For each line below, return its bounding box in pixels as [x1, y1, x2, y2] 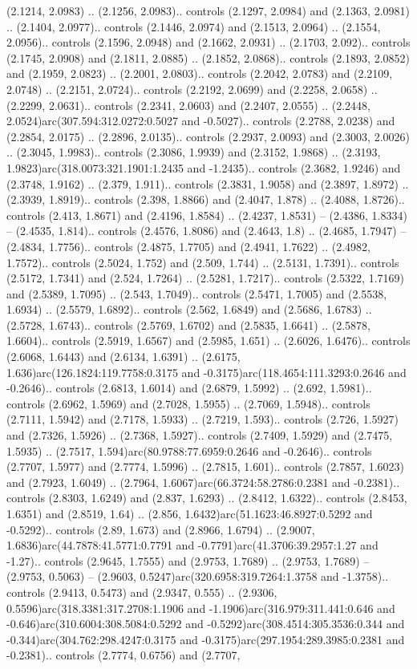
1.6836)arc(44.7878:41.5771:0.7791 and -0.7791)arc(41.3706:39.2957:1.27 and [6, 537, 379, 553]
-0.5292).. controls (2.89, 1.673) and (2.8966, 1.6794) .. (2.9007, [6, 521, 315, 537]
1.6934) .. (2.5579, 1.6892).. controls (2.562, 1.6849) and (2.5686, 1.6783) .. [6, 301, 372, 318]
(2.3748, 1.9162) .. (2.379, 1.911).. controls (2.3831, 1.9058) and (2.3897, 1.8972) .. [6, 175, 409, 192]
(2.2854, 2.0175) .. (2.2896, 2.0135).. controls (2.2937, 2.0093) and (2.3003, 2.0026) [6, 128, 410, 144]
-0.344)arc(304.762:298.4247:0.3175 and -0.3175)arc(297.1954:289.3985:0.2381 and [6, 630, 405, 647]
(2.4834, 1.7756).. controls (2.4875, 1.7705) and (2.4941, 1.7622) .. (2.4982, [6, 237, 370, 254]
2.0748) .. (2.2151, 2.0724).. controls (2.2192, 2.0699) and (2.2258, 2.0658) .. [6, 80, 378, 97]
